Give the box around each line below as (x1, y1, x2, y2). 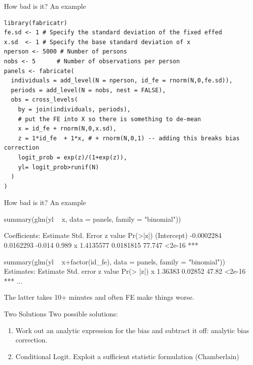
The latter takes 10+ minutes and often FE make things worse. (4, 292, 195, 302)
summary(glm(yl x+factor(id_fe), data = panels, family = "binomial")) (4, 256, 225, 266)
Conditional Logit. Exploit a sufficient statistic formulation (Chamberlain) (15, 351, 239, 361)
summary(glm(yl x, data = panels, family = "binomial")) (4, 213, 181, 224)
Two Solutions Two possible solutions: (4, 309, 118, 319)
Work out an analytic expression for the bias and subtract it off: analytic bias (15, 325, 249, 335)
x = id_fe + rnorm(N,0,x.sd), (18, 125, 117, 132)
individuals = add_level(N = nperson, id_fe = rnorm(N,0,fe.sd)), (11, 77, 233, 84)
